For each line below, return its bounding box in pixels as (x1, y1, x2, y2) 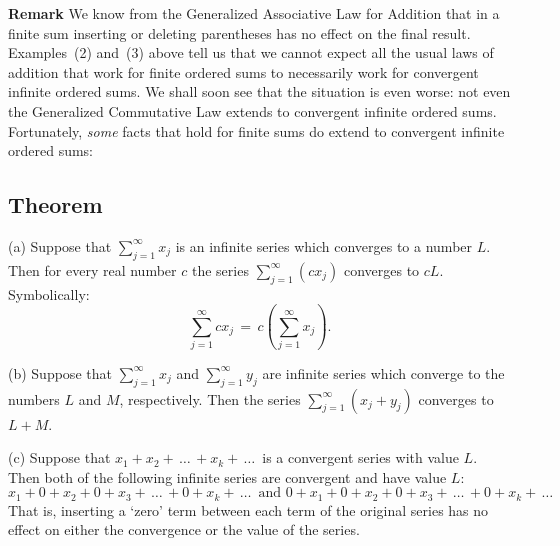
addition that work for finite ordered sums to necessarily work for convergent (8, 61, 479, 82)
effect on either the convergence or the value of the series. (8, 519, 360, 540)
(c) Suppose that (8, 447, 111, 468)
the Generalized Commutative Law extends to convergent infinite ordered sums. (8, 100, 497, 121)
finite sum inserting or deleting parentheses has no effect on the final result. (8, 22, 471, 43)
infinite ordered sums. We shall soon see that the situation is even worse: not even (8, 81, 511, 102)
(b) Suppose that (8, 362, 112, 383)
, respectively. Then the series (119, 388, 301, 409)
